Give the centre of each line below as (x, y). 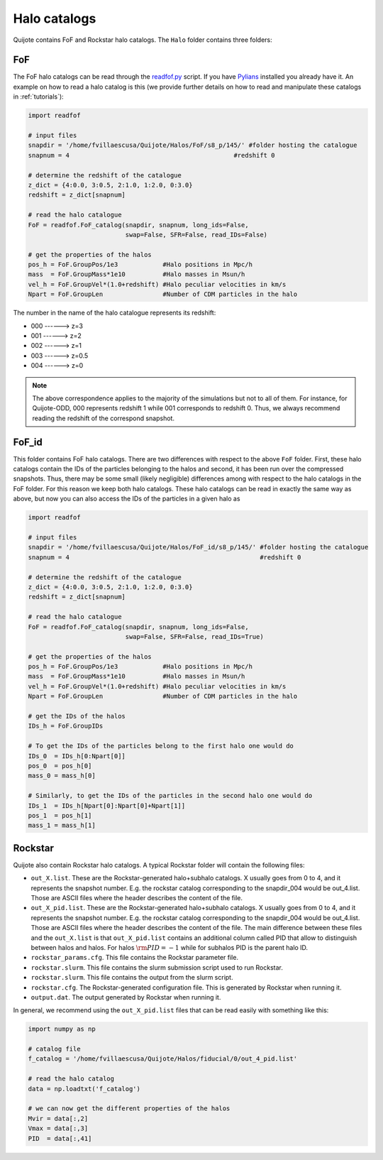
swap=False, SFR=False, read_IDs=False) (196, 235)
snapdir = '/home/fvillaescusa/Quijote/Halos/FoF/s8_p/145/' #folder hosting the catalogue (193, 145)
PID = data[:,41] (60, 1138)
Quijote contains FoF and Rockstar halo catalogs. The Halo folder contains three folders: (143, 40)
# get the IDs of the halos (77, 716)
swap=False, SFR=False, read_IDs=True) (194, 636)
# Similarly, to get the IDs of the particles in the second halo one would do (170, 796)
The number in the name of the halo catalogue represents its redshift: (115, 313)
